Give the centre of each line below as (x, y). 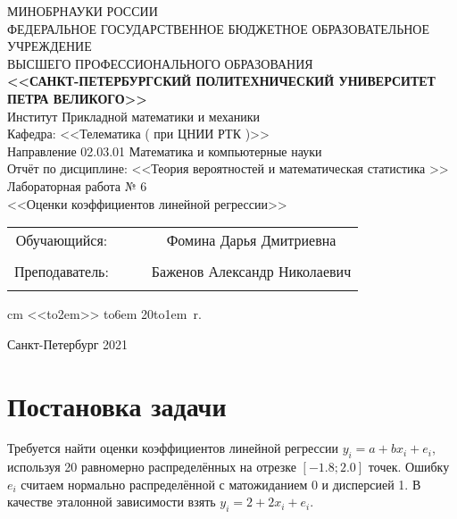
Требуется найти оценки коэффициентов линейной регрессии (173, 448)
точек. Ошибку (409, 467)
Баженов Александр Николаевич (251, 272)
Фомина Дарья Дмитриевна (251, 240)
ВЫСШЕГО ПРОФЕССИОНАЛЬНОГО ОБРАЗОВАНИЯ (160, 63)
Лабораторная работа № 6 (77, 185)
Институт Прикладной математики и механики (133, 116)
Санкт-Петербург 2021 (68, 343)
